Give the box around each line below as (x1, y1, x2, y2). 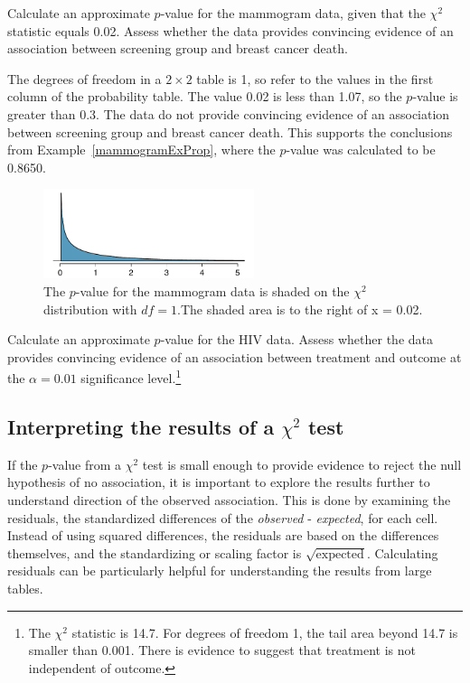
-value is (412, 87, 458, 106)
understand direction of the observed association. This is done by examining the (7, 491, 451, 510)
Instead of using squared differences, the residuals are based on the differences (7, 526, 439, 545)
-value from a (48, 454, 122, 473)
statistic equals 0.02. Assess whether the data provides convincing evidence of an (7, 21, 454, 40)
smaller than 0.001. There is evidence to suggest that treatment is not (28, 641, 417, 660)
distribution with (43, 299, 137, 318)
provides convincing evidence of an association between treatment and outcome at (7, 347, 462, 366)
